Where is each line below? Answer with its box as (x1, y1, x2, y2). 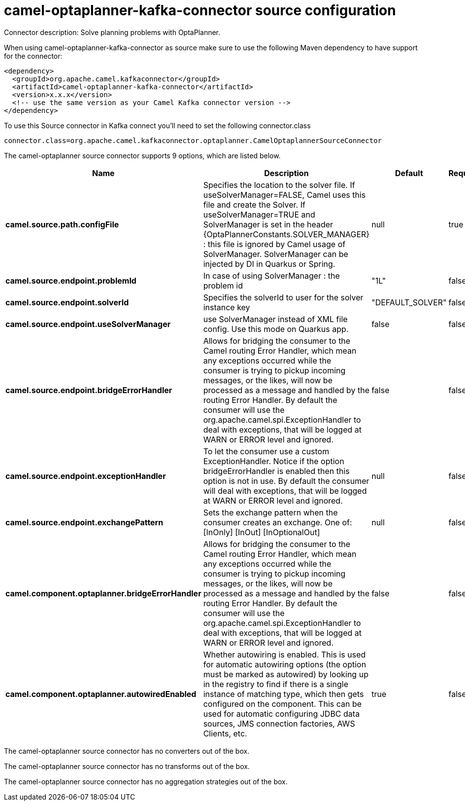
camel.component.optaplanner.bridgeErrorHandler (5, 588, 201, 598)
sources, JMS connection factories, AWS (203, 718, 355, 729)
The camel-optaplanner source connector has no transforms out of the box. (4, 762, 250, 770)
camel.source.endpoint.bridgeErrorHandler (5, 385, 172, 395)
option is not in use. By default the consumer (203, 476, 369, 486)
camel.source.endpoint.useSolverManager (5, 319, 171, 329)
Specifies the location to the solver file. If (203, 180, 355, 190)
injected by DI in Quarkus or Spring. (203, 258, 335, 269)
